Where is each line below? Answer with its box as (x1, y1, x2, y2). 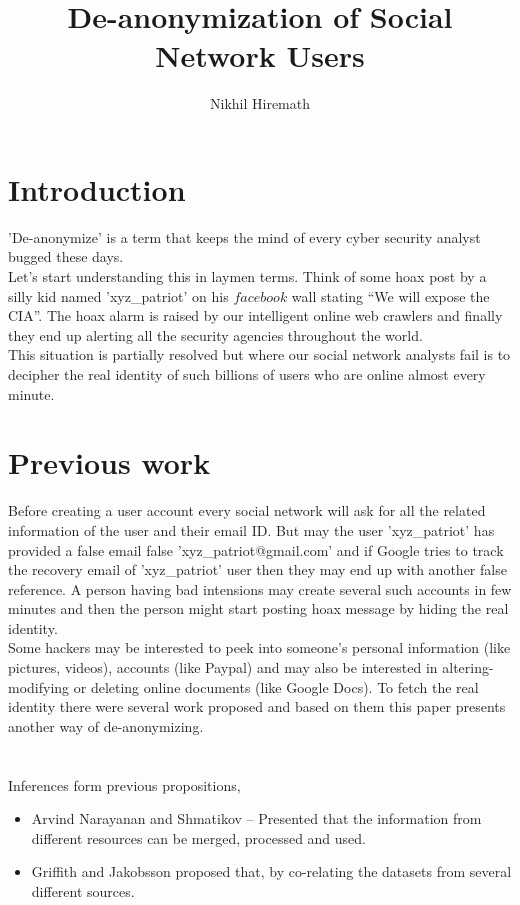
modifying (8, 676, 70, 697)
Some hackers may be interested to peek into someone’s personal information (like (8, 637, 511, 658)
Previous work (8, 442, 211, 483)
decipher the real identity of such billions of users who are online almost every (8, 364, 486, 384)
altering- (442, 657, 494, 678)
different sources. (31, 881, 135, 901)
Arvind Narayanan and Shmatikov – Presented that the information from (31, 808, 482, 829)
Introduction (8, 168, 186, 209)
